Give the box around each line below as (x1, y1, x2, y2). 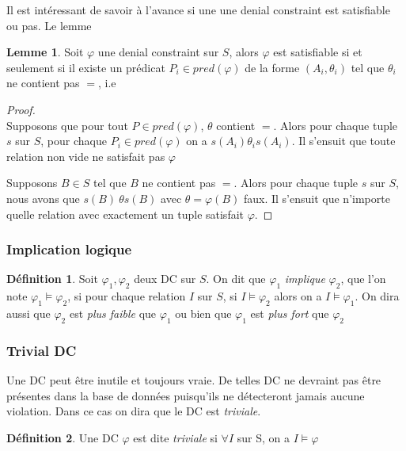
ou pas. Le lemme (6, 17, 92, 33)
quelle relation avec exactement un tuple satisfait (6, 205, 245, 222)
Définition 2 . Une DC (6, 429, 119, 445)
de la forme (245, 59, 300, 75)
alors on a (274, 288, 322, 304)
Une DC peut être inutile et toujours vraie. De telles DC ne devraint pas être (6, 371, 381, 388)
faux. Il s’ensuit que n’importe (243, 189, 390, 206)
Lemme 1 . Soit (6, 44, 84, 60)
